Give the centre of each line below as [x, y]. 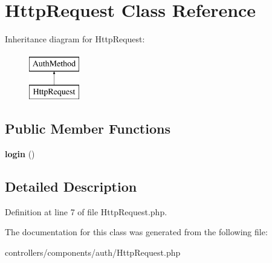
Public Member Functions [88, 128]
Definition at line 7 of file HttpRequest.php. [86, 211]
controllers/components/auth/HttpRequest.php [93, 252]
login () [20, 154]
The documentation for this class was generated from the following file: [136, 232]
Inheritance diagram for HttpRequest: [75, 39]
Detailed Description [71, 187]
